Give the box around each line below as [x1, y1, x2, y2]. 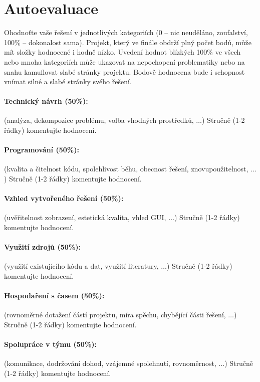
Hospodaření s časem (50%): [4, 290, 105, 301]
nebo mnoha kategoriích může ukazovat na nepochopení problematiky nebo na [4, 56, 245, 67]
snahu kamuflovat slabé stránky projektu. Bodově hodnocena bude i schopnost [4, 66, 245, 77]
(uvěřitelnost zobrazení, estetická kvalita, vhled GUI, [4, 212, 166, 223]
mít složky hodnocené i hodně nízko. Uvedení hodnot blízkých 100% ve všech [4, 47, 241, 57]
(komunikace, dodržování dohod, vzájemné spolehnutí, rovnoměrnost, [4, 358, 216, 368]
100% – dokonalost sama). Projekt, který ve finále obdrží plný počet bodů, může [4, 37, 251, 47]
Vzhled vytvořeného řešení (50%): [4, 193, 124, 204]
